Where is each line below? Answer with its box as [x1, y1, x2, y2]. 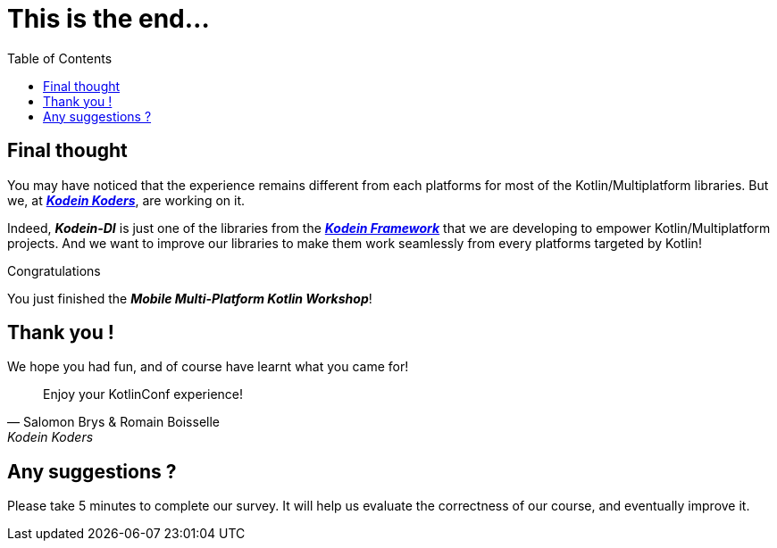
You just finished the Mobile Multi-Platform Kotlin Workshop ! [7, 290, 372, 306]
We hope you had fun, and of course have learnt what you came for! [7, 359, 409, 375]
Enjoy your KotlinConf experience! [43, 386, 244, 403]
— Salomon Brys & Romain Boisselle [7, 414, 220, 430]
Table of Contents [7, 50, 113, 66]
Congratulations [7, 262, 101, 278]
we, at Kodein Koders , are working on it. [7, 192, 246, 208]
